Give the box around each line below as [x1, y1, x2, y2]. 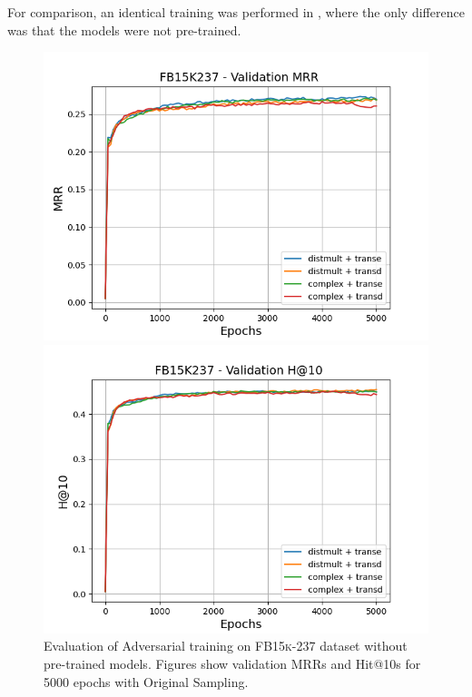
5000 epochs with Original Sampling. [44, 672, 249, 691]
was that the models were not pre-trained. [7, 20, 241, 39]
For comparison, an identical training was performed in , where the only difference [7, 3, 465, 21]
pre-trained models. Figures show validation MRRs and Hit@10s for [44, 653, 421, 672]
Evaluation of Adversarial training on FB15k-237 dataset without [44, 636, 408, 655]
